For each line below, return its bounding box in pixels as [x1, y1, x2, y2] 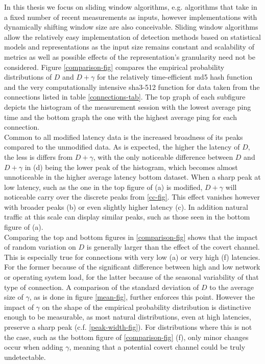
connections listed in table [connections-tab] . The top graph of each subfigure [4, 91, 246, 102]
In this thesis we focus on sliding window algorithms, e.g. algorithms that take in [4, 2, 257, 12]
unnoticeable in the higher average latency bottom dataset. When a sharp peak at [4, 172, 261, 182]
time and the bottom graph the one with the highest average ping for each [4, 111, 237, 122]
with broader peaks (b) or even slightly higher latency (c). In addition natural [4, 201, 248, 212]
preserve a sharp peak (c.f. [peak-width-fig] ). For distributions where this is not [4, 322, 252, 332]
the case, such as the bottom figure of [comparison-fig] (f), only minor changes [4, 331, 249, 342]
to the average [209, 281, 254, 292]
